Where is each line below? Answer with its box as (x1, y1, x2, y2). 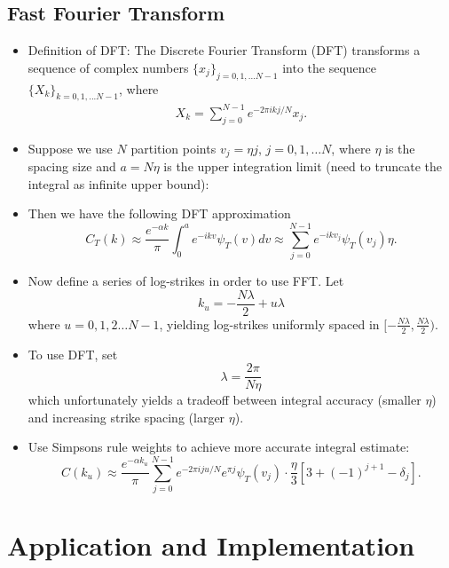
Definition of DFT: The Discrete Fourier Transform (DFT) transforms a (28, 41, 421, 59)
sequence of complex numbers (28, 58, 189, 76)
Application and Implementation (7, 527, 415, 564)
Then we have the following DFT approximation (28, 204, 291, 223)
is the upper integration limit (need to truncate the (163, 157, 442, 176)
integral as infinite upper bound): (28, 174, 209, 193)
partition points (130, 138, 217, 157)
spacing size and (28, 157, 116, 176)
